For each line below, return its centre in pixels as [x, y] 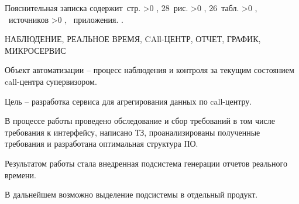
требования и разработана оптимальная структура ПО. [102, 144]
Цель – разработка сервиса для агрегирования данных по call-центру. [128, 101]
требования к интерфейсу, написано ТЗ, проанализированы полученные [133, 132]
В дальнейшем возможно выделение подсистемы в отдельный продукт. [131, 194]
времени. [20, 174]
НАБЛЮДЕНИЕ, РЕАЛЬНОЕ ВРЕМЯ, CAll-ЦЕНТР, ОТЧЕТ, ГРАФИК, [133, 39]
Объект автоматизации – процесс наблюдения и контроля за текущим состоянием [149, 70]
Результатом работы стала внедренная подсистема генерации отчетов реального [146, 163]
